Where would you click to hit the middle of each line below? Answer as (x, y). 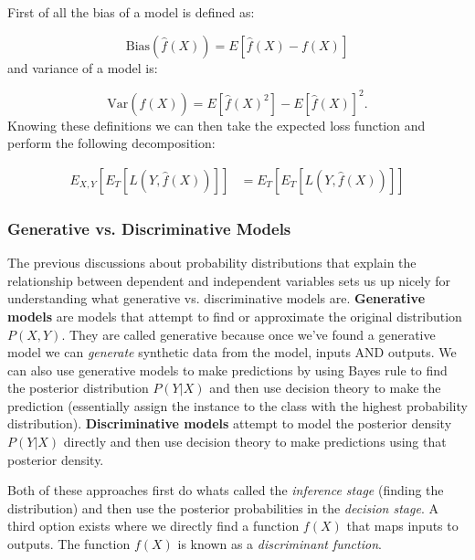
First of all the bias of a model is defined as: (131, 12)
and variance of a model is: (83, 67)
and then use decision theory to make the (325, 388)
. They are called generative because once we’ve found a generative (248, 334)
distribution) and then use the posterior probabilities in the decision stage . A (223, 507)
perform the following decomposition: (111, 143)
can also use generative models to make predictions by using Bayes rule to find (227, 370)
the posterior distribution (78, 388)
